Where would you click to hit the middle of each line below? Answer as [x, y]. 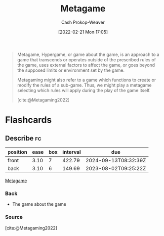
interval [72, 152]
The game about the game [39, 204]
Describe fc [23, 138]
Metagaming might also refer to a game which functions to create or [86, 80]
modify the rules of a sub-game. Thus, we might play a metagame [84, 85]
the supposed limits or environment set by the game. [71, 70]
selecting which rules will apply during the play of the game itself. [84, 90]
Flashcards [28, 120]
